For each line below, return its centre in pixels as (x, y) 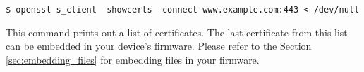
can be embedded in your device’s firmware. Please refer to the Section (159, 46)
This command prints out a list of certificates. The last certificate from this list (177, 32)
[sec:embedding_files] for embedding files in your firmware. (133, 59)
